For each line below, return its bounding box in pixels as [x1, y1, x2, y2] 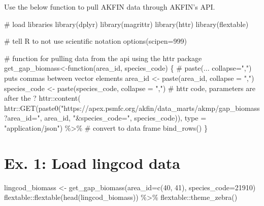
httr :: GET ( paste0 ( [4, 102, 61, 113]
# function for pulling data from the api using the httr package [4, 52, 202, 63]
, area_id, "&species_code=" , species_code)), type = [40, 112, 207, 123]
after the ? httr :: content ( [4, 93, 81, 103]
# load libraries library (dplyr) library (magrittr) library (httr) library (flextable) [4, 18, 249, 29]
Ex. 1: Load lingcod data [4, 152, 180, 173]
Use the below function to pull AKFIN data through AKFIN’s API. [4, 2, 215, 12]
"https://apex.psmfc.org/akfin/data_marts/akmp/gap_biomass [61, 102, 260, 113]
